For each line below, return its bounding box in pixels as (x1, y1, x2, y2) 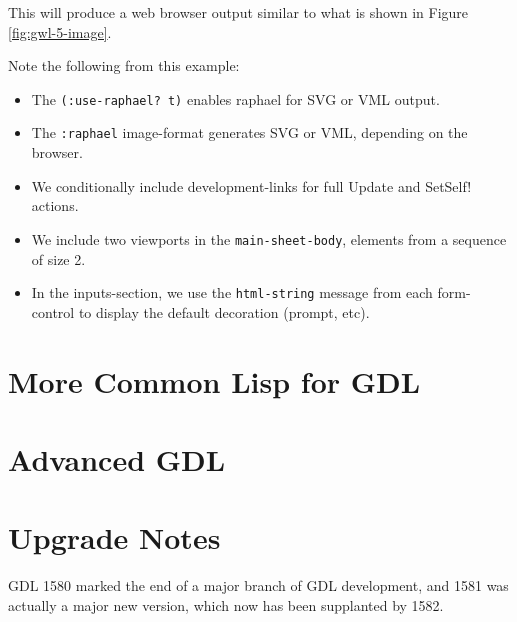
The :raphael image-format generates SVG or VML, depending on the (31, 122, 468, 143)
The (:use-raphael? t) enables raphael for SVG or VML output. (31, 88, 440, 109)
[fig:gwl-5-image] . (8, 21, 112, 42)
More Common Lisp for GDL (8, 360, 421, 401)
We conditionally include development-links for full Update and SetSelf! (31, 175, 472, 196)
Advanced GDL (8, 438, 226, 479)
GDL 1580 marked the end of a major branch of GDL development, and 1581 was (8, 575, 509, 596)
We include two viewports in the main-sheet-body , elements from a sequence (31, 228, 507, 249)
